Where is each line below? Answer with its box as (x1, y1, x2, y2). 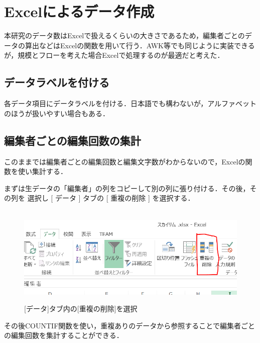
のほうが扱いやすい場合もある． (4, 108, 109, 118)
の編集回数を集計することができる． (4, 330, 123, 340)
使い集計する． (18, 166, 67, 177)
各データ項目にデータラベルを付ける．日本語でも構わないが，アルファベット (4, 98, 257, 109)
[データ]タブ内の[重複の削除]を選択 (24, 303, 138, 314)
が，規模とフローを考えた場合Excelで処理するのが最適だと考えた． (4, 50, 224, 60)
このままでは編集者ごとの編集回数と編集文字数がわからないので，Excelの (4, 156, 245, 166)
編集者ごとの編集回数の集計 (4, 132, 141, 148)
